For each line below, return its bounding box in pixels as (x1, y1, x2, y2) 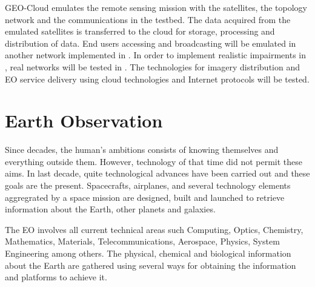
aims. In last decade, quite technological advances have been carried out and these (5, 167, 310, 180)
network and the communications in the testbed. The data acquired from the (5, 13, 291, 25)
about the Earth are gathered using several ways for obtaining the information (5, 258, 296, 271)
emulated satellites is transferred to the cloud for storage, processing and (5, 25, 275, 38)
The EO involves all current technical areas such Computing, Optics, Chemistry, (5, 223, 303, 235)
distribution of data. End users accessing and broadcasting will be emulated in (5, 36, 296, 49)
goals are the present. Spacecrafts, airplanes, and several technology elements (5, 179, 291, 192)
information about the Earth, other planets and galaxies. (5, 203, 216, 215)
